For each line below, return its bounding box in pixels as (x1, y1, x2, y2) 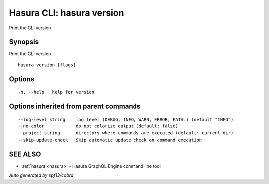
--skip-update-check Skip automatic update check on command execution (18, 137, 202, 143)
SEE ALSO (9, 150, 41, 158)
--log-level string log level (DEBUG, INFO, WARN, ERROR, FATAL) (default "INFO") (18, 117, 234, 122)
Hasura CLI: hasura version (9, 7, 124, 18)
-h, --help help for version (18, 89, 95, 95)
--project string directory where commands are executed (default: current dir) (18, 130, 234, 136)
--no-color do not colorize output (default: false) (18, 123, 179, 129)
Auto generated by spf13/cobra (9, 172, 74, 178)
